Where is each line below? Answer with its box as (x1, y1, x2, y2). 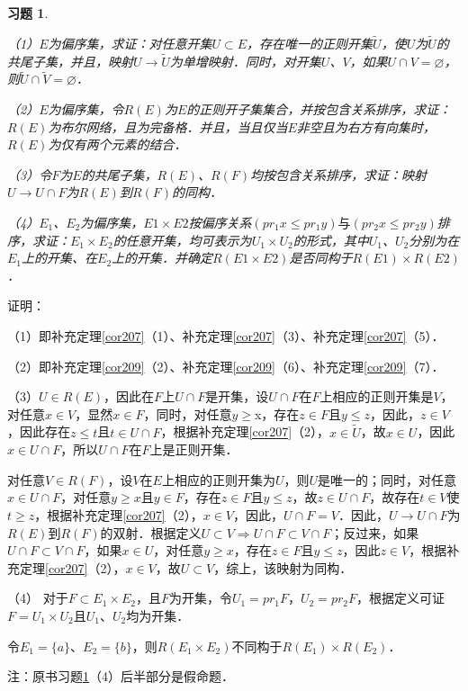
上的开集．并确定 (112, 248, 213, 267)
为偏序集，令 (48, 100, 124, 119)
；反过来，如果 (330, 523, 419, 542)
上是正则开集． (149, 440, 238, 459)
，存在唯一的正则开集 (247, 33, 373, 52)
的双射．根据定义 (100, 523, 202, 542)
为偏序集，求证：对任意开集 (48, 33, 212, 52)
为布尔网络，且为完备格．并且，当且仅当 (48, 117, 288, 136)
